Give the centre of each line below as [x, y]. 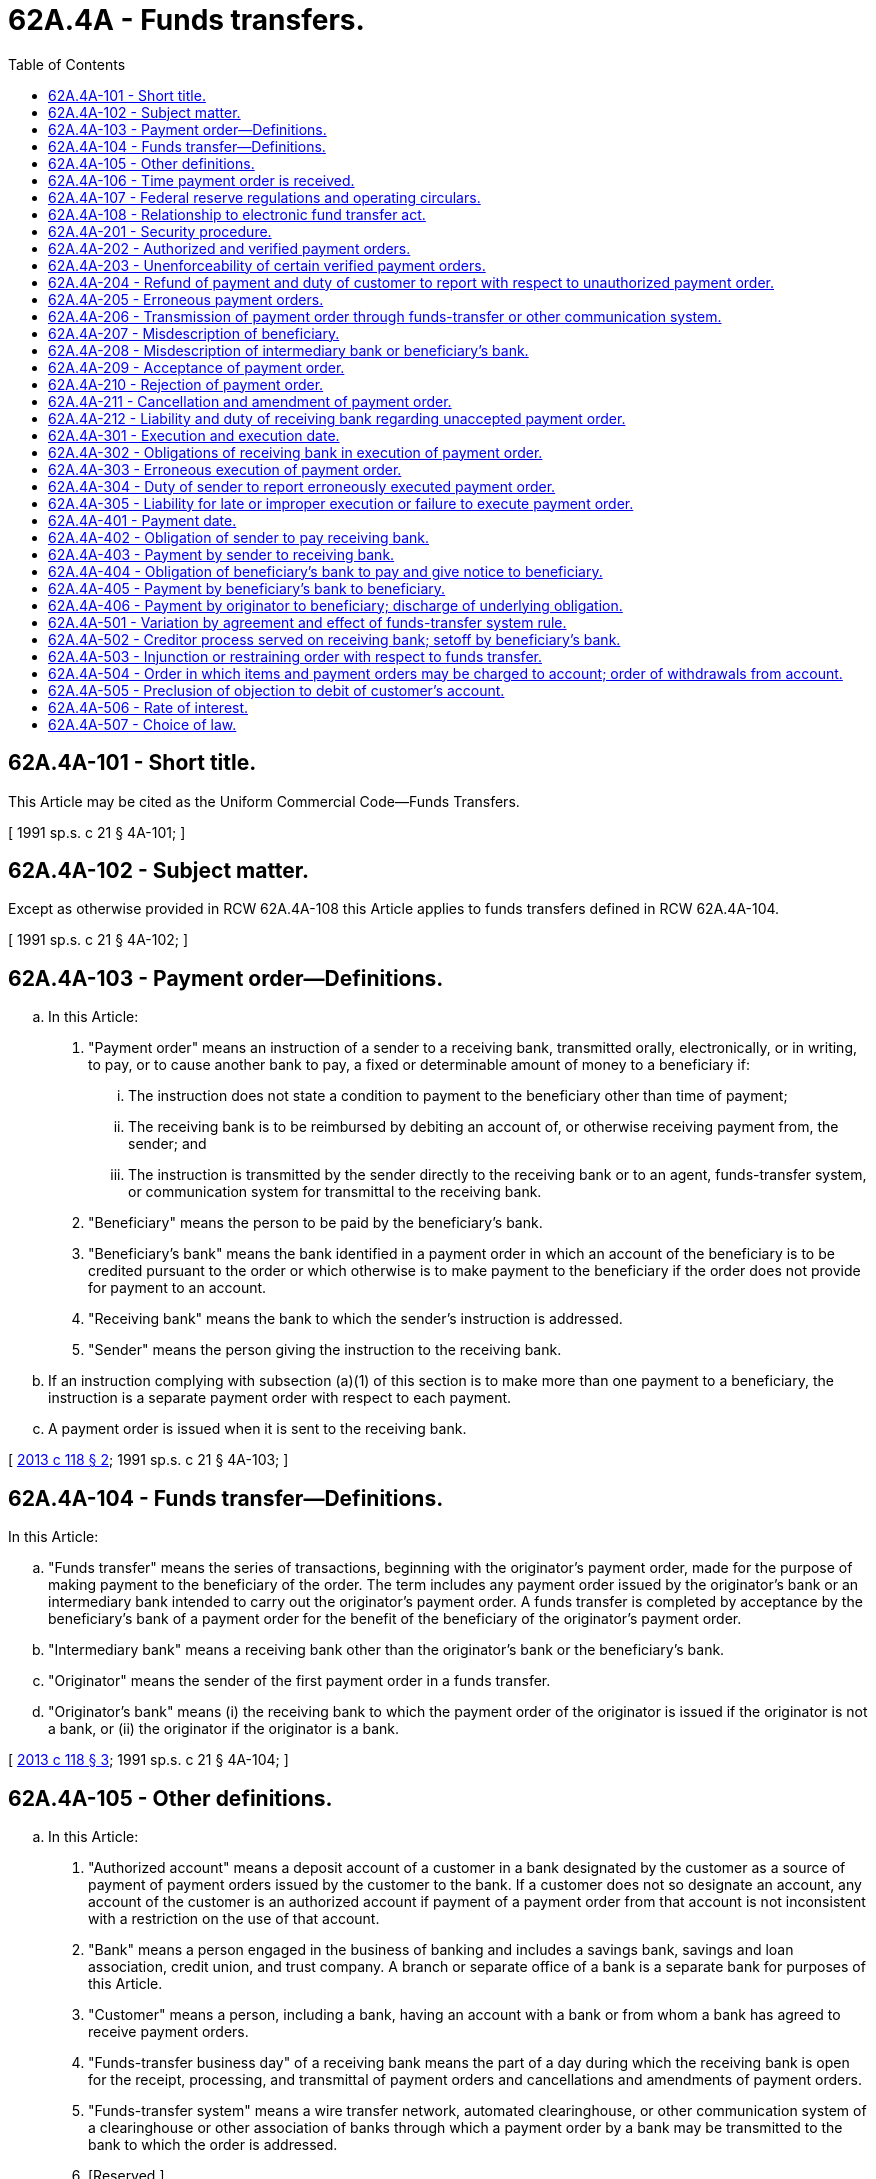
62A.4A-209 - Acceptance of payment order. [196, 367]
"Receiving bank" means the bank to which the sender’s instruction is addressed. [355, 1319]
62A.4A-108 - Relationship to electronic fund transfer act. [237, 214]
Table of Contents [67, 64]
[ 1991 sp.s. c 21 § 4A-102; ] [98, 940]
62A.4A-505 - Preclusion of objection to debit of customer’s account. [276, 690]
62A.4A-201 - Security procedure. [160, 231]
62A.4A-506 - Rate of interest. [148, 707]
